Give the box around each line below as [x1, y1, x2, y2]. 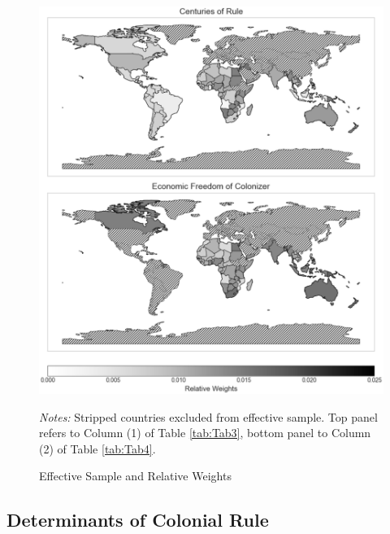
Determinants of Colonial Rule [6, 507, 269, 532]
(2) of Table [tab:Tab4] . [39, 440, 156, 457]
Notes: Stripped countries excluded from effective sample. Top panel [39, 408, 378, 425]
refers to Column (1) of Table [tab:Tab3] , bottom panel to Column [39, 424, 371, 441]
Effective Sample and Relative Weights [39, 467, 232, 484]
